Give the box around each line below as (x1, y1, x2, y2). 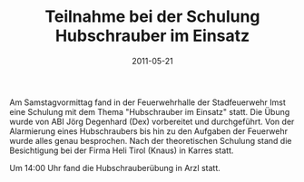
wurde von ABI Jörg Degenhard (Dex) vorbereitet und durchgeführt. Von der (9, 116, 295, 127)
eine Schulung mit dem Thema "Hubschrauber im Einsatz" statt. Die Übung (9, 106, 290, 117)
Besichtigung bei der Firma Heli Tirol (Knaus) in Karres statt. (9, 145, 234, 156)
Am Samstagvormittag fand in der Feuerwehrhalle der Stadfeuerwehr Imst (9, 97, 286, 108)
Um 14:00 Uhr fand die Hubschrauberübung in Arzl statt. (9, 162, 221, 173)
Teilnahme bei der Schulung (44, 6, 260, 27)
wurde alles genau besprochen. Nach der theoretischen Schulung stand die (9, 135, 292, 146)
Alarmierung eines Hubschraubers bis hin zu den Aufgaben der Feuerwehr (9, 125, 289, 137)
